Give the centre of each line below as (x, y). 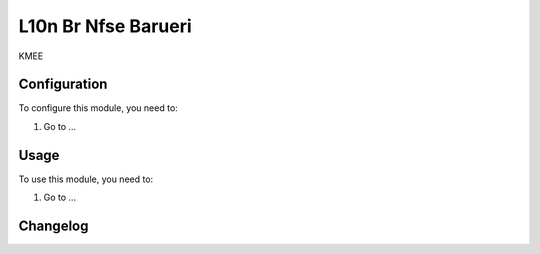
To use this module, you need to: (86, 179)
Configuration (63, 84)
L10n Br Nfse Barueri (105, 26)
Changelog (53, 225)
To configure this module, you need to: (98, 108)
